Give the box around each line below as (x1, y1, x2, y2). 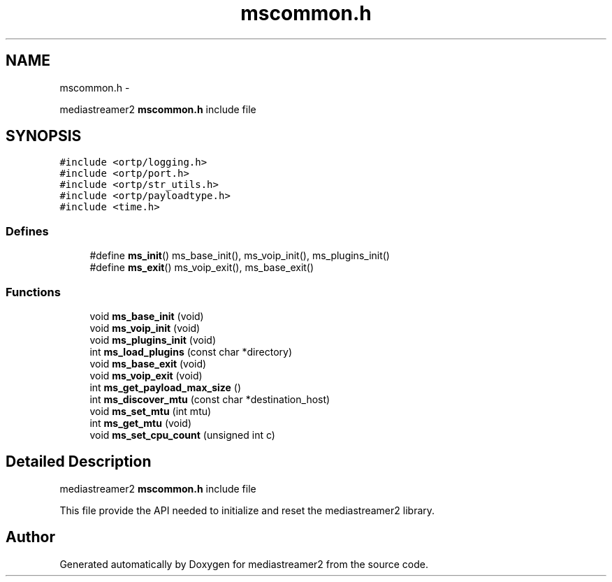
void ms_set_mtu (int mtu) (89, 405, 212, 417)
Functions (6, 284, 61, 299)
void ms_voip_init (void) (89, 321, 201, 334)
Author (6, 528, 55, 546)
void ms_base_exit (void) (89, 357, 207, 370)
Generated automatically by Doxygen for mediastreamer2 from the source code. (59, 558, 428, 570)
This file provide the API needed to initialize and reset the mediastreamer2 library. (59, 504, 435, 516)
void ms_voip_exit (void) (89, 369, 203, 381)
